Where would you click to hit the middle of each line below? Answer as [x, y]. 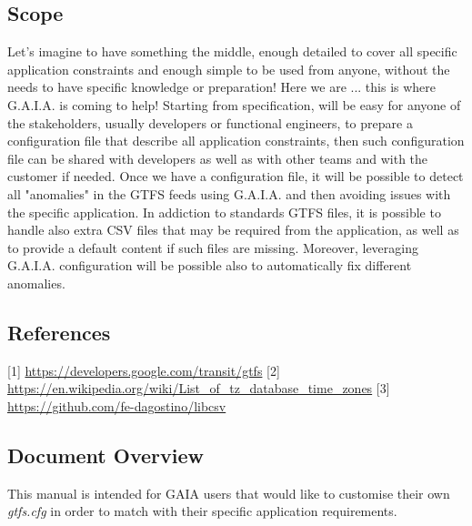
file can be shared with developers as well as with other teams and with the [218, 158]
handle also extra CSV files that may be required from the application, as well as [233, 230]
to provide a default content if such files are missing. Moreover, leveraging [213, 247]
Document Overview [105, 455]
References [59, 332]
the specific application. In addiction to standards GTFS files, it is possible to [224, 212]
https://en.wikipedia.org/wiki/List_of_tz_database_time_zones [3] [199, 388]
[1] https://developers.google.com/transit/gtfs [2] [144, 370]
